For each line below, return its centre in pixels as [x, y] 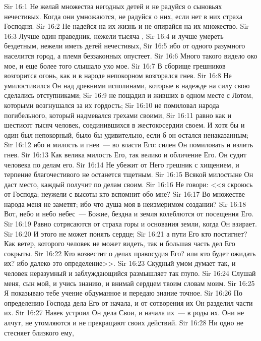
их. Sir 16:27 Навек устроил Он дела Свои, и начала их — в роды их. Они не [124, 312]
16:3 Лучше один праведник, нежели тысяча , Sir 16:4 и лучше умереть [114, 36]
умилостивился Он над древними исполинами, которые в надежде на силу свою [127, 85]
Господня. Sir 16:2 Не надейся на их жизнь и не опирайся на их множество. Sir [126, 26]
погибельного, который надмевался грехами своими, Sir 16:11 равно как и [118, 115]
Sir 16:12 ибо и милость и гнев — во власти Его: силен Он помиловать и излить [129, 145]
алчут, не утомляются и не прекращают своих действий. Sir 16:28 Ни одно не [124, 322]
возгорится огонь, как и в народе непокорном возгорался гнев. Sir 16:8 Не [118, 75]
